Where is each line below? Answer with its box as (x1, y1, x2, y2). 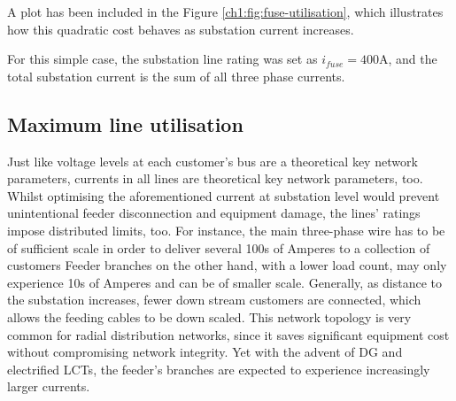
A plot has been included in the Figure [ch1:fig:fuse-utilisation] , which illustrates (7, 3, 444, 20)
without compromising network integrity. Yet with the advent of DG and (7, 343, 403, 361)
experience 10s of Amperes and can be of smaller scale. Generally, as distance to (7, 273, 443, 291)
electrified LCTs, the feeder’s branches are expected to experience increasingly (7, 359, 430, 378)
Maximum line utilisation (7, 110, 243, 137)
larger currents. (7, 377, 90, 396)
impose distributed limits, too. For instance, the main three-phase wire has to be (7, 220, 445, 239)
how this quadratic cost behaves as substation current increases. (7, 19, 354, 38)
